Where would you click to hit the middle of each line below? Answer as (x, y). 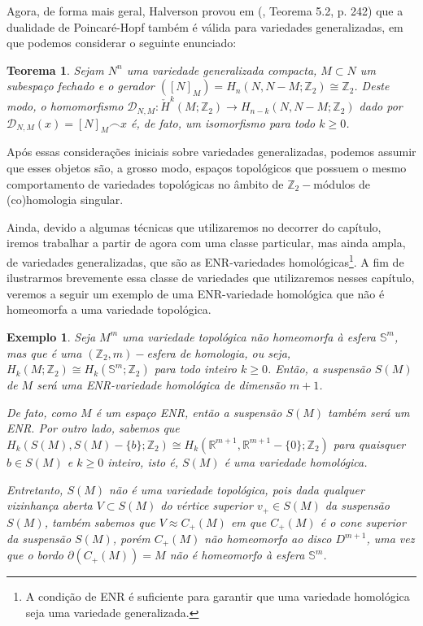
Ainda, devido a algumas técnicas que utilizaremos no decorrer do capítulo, (194, 226)
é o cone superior (363, 522)
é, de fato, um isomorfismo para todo (223, 122)
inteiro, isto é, (143, 461)
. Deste (372, 86)
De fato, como (42, 412)
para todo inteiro (196, 369)
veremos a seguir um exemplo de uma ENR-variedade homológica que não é (196, 293)
